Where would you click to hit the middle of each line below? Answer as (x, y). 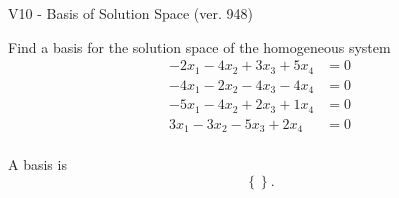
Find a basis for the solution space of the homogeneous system (199, 46)
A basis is (37, 164)
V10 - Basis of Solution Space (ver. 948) (130, 13)
